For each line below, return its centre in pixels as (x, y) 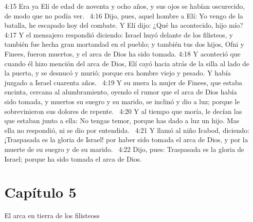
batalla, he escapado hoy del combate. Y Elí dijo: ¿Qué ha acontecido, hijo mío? (124, 25)
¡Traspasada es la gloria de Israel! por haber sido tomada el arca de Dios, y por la (126, 139)
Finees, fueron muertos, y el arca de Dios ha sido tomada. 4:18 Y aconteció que (123, 53)
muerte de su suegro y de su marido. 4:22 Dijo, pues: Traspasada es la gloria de (124, 149)
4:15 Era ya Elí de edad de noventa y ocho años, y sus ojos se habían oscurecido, (125, 6)
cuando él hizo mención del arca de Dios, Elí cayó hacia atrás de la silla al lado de (127, 63)
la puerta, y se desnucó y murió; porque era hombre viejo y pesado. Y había (118, 73)
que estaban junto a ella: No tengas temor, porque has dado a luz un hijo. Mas (122, 120)
